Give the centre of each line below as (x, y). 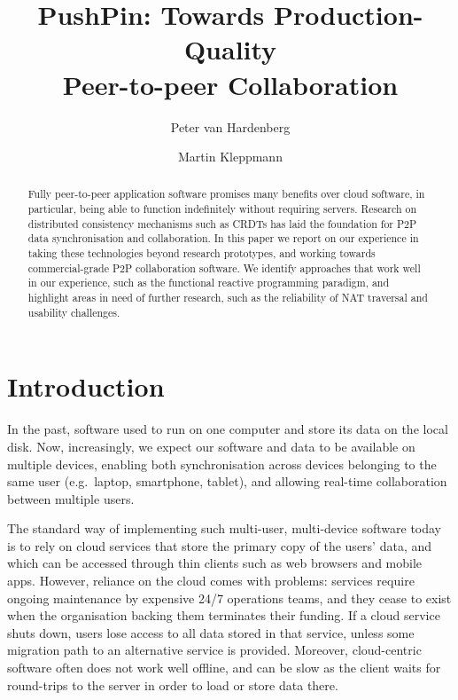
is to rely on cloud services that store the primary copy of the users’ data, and (220, 545)
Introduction (86, 386)
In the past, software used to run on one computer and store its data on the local (228, 429)
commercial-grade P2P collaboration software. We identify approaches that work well (224, 267)
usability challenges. (74, 312)
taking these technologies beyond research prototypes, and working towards (202, 253)
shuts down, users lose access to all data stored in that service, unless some (211, 632)
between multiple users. (71, 498)
